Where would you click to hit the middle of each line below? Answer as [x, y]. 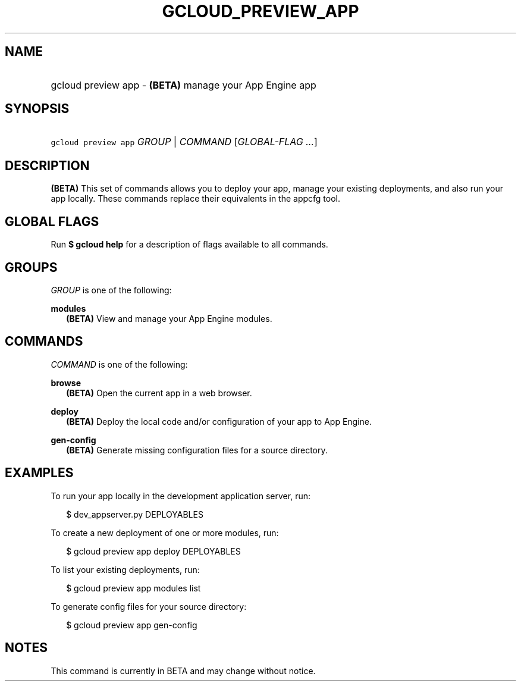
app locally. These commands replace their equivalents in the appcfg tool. [196, 199]
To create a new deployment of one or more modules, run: [165, 532]
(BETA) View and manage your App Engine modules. [169, 318]
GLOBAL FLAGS [52, 221]
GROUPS [31, 267]
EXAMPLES [39, 473]
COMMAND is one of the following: [119, 364]
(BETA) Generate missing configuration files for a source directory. [197, 450]
